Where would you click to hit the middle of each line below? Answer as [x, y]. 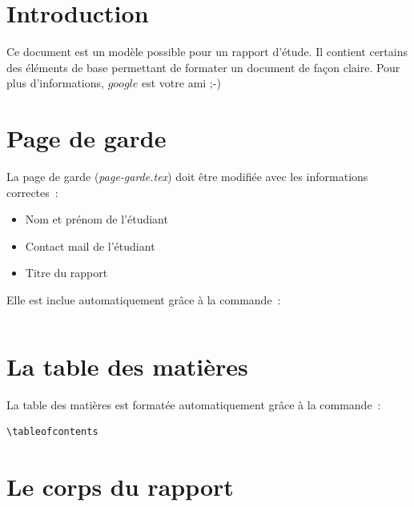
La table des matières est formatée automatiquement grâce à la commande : [194, 404]
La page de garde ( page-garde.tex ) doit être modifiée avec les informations [187, 177]
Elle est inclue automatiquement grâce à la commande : [144, 300]
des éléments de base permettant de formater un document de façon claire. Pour [203, 67]
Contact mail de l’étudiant [90, 245]
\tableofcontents [52, 432]
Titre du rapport [66, 273]
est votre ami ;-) [181, 83]
